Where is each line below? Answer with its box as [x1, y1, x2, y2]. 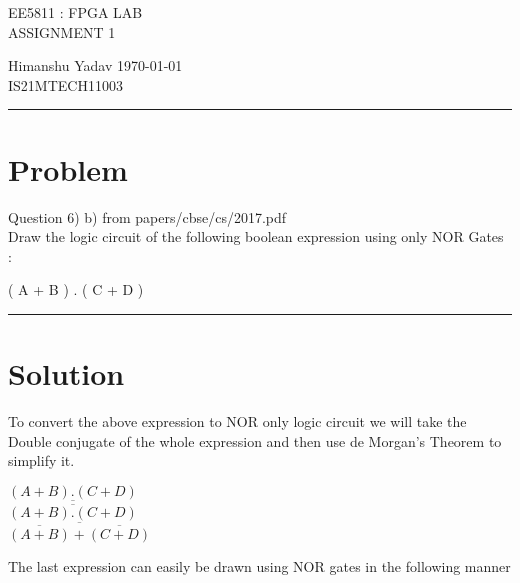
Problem [8, 148, 128, 189]
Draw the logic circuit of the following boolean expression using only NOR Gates [8, 226, 504, 247]
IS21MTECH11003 [8, 74, 123, 95]
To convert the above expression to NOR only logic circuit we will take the [8, 411, 467, 431]
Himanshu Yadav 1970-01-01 [8, 55, 183, 76]
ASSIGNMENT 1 [8, 21, 116, 42]
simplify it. [8, 450, 75, 471]
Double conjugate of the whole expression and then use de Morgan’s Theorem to [8, 430, 502, 451]
